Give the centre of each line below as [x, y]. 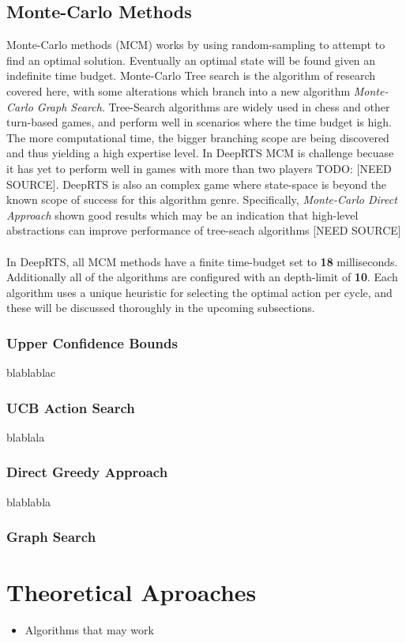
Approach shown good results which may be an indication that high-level [182, 214]
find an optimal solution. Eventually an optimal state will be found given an [191, 60]
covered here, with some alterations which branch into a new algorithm [179, 90]
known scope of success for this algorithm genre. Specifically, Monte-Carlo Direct [202, 199]
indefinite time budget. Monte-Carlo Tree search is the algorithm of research [191, 75]
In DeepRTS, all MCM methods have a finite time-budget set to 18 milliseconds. [202, 261]
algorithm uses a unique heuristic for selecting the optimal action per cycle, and [199, 292]
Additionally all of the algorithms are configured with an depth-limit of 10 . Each [202, 277]
